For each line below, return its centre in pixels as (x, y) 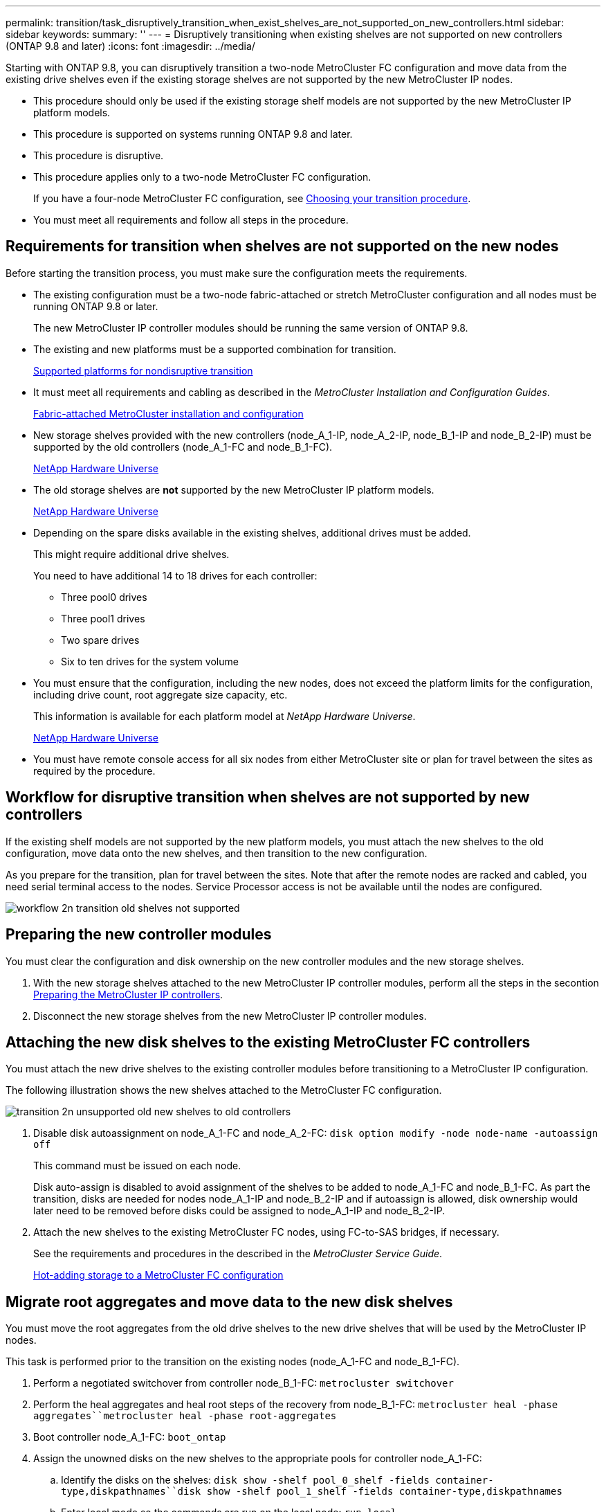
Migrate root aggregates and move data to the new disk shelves (229, 1302)
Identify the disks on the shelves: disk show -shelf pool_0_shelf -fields (245, 1480)
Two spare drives (100, 640)
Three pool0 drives (104, 597)
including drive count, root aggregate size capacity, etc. (160, 694)
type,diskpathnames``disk (131, 1492)
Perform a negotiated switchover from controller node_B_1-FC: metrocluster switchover (244, 1383)
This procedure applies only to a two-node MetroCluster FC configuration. (202, 177)
